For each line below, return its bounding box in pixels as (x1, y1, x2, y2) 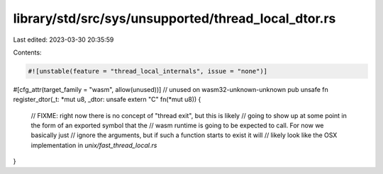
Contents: (13, 48, 42, 57)
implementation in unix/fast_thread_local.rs (30, 141, 157, 149)
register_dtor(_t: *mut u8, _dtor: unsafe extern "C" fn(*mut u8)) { (13, 95, 201, 104)
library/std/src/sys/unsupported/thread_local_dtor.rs (13, 11, 336, 26)
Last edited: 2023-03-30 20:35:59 (13, 35, 114, 44)
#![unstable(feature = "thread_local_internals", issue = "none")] (28, 67, 268, 75)
